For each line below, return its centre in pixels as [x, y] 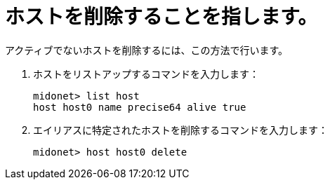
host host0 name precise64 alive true [140, 107]
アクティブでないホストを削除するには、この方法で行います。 [147, 50]
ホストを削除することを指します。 [161, 17]
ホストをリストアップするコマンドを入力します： [146, 74]
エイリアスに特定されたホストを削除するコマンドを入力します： [180, 130]
